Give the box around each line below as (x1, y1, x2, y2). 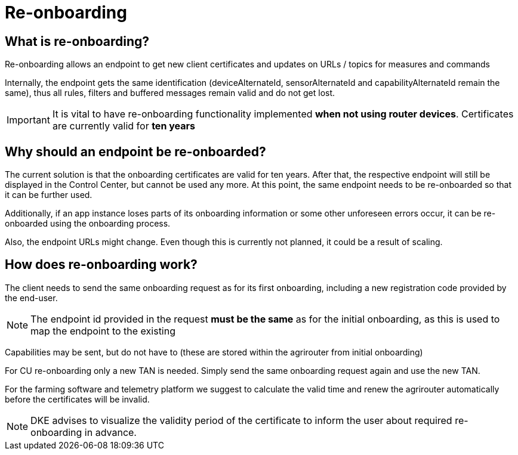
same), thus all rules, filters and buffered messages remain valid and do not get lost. (5, 88, 335, 98)
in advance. (84, 426, 137, 438)
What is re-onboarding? (5, 33, 150, 49)
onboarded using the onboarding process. (5, 218, 171, 229)
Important (7, 114, 50, 126)
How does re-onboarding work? (5, 257, 198, 273)
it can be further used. (5, 190, 92, 200)
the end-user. (5, 292, 58, 303)
